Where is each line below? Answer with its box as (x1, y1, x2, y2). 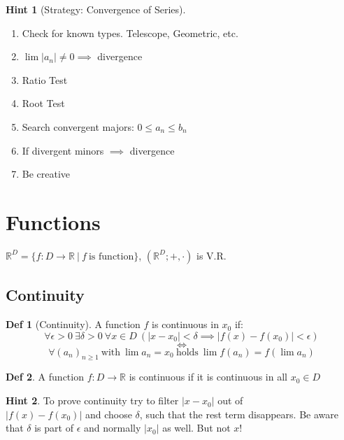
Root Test (22, 96, 65, 111)
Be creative (22, 166, 71, 181)
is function (88, 251, 134, 262)
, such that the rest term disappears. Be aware (139, 406, 338, 421)
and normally (83, 420, 141, 435)
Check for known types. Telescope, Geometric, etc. (22, 25, 238, 40)
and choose (85, 406, 132, 421)
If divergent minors (22, 143, 104, 157)
